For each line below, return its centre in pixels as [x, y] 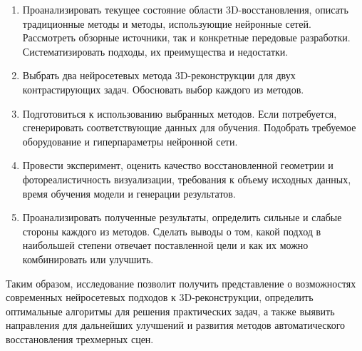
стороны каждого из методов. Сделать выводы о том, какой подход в [172, 231]
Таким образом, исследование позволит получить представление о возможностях [181, 283]
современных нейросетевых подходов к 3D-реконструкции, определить [160, 297]
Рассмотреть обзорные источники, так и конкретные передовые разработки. [186, 37]
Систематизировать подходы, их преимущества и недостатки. [155, 51]
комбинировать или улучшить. [88, 259]
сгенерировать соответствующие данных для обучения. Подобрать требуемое [189, 127]
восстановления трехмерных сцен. [80, 339]
